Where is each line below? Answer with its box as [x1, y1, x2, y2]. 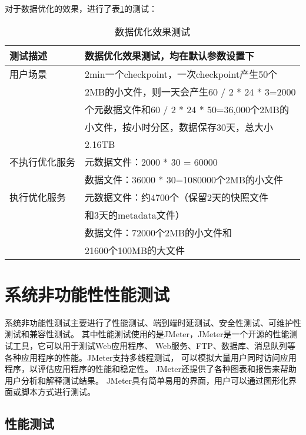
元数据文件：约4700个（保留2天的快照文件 [85, 190, 269, 204]
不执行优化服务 [9, 154, 76, 169]
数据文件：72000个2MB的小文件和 [85, 225, 232, 239]
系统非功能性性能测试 [5, 282, 170, 306]
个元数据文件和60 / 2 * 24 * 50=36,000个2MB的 [85, 102, 289, 116]
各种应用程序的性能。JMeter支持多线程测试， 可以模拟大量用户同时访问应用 [5, 351, 297, 363]
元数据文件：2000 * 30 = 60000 [85, 154, 218, 169]
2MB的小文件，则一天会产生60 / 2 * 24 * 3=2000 [85, 84, 296, 98]
